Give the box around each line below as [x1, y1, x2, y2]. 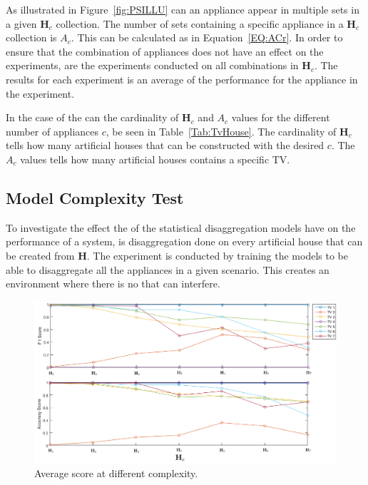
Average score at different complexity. [34, 466, 198, 481]
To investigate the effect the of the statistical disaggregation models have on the [6, 220, 356, 235]
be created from [6, 247, 75, 262]
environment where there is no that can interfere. [6, 276, 220, 291]
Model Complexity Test [6, 186, 184, 208]
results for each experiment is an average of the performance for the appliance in [6, 71, 358, 86]
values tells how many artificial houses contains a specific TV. [20, 151, 290, 166]
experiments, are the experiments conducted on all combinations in [6, 58, 299, 73]
